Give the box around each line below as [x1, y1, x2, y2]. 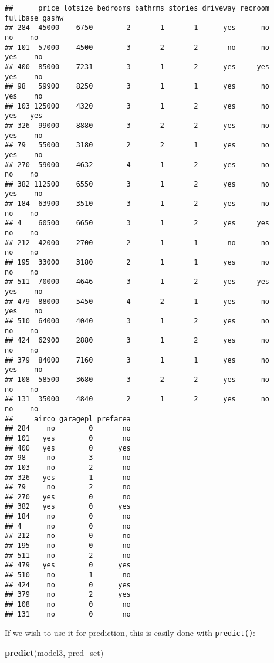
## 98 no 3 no [5, 454, 131, 462]
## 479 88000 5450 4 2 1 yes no [5, 297, 270, 306]
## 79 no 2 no [5, 483, 131, 492]
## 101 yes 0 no [5, 434, 131, 442]
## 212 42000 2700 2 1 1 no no [5, 238, 270, 247]
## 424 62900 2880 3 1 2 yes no [5, 336, 270, 345]
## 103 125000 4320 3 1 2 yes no [5, 102, 270, 110]
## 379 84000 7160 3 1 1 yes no [5, 356, 270, 364]
